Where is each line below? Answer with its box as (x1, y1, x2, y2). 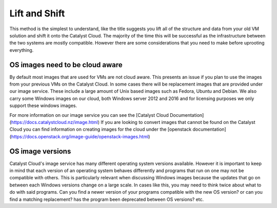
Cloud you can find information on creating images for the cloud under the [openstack (9, 126, 192, 133)
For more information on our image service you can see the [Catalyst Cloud (9, 112, 169, 118)
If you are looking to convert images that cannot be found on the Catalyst (101, 119, 256, 125)
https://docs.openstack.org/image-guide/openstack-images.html (11, 133, 149, 139)
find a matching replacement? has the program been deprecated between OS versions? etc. (9, 196, 204, 202)
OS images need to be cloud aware (9, 60, 123, 69)
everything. (9, 47, 34, 53)
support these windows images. (9, 102, 77, 109)
